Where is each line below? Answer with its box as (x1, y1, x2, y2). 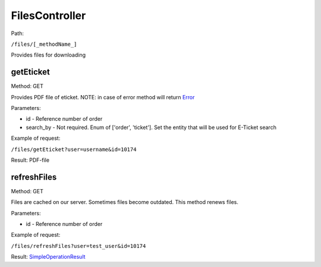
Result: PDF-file (11, 156, 50, 164)
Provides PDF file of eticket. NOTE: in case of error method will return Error (11, 93, 195, 100)
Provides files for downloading (11, 51, 86, 59)
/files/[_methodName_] (11, 40, 77, 48)
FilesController (11, 9, 86, 22)
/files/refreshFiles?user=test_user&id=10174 (11, 243, 146, 249)
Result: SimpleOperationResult (11, 253, 86, 260)
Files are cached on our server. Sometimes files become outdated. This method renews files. (11, 199, 239, 206)
